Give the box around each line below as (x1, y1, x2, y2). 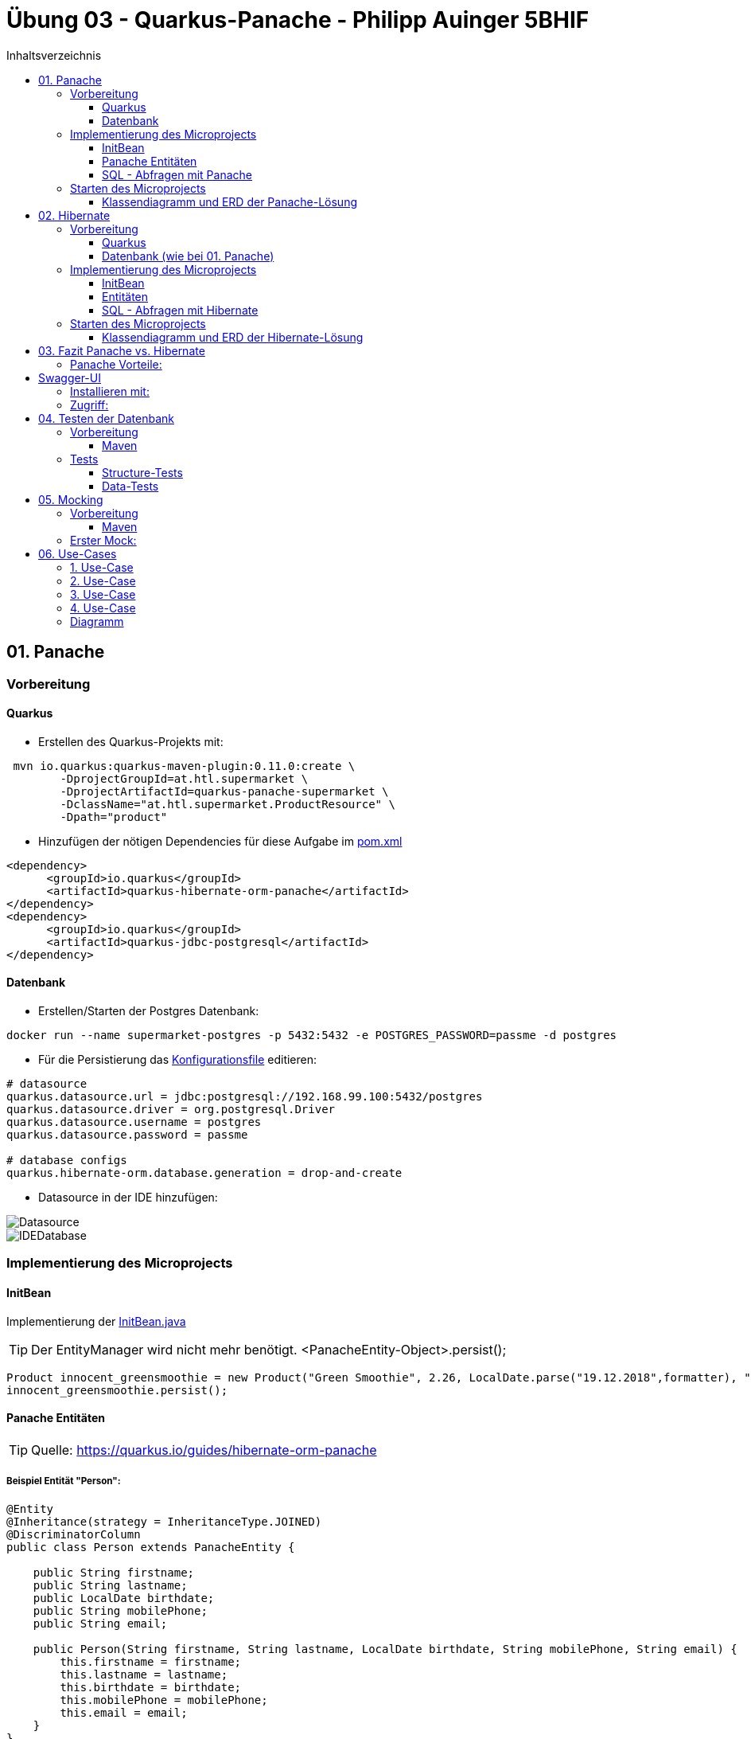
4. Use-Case (70, 600, 136, 615)
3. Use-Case (70, 587, 136, 601)
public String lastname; (33, 1578, 188, 1592)
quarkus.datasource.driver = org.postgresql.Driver (6, 1103, 336, 1116)
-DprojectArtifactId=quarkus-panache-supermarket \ (60, 784, 389, 798)
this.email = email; (60, 1706, 188, 1719)
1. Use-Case (70, 560, 134, 574)
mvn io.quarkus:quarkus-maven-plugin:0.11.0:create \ (13, 759, 356, 772)
